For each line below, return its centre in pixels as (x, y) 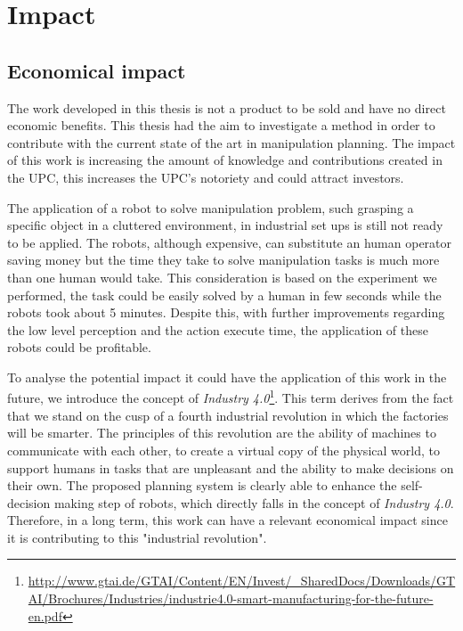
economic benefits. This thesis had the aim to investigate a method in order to (221, 125)
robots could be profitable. (79, 347)
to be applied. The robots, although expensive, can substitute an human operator (230, 242)
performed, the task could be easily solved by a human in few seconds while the (224, 295)
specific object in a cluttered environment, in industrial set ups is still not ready (225, 225)
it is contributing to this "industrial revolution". (137, 537)
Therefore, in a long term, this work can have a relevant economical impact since (227, 520)
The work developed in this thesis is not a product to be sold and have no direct (227, 107)
